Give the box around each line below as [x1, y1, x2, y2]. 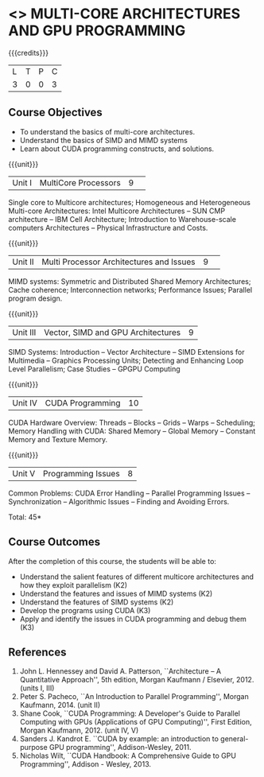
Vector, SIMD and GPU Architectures [43, 327, 181, 338]
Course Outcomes [8, 535, 101, 549]
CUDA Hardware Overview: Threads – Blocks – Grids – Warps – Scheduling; [8, 418, 256, 427]
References [8, 645, 67, 659]
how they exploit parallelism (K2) [19, 580, 128, 589]
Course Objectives [8, 106, 103, 119]
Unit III [12, 327, 37, 338]
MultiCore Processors [39, 177, 121, 188]
